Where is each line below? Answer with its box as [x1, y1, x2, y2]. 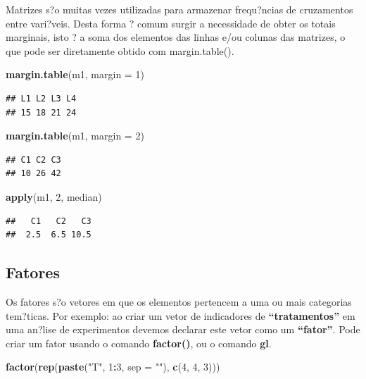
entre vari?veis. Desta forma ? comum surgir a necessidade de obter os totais [6, 15, 336, 30]
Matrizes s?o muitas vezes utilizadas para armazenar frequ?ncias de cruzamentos [6, 2, 353, 16]
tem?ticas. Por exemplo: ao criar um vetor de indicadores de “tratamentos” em [6, 308, 355, 323]
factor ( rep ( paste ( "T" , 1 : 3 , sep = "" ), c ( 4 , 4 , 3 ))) [6, 359, 220, 374]
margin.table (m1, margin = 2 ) [6, 128, 144, 143]
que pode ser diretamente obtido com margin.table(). [6, 43, 234, 58]
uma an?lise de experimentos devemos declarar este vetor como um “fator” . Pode [6, 322, 360, 337]
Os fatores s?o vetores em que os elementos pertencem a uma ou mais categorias [6, 294, 352, 309]
